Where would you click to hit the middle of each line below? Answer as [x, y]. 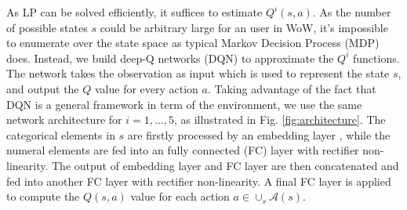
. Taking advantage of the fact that [292, 88]
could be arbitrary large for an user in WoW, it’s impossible [244, 27]
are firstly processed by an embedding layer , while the [259, 134]
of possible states [47, 27]
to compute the [43, 196]
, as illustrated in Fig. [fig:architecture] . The [280, 119]
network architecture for [64, 119]
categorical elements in [61, 134]
